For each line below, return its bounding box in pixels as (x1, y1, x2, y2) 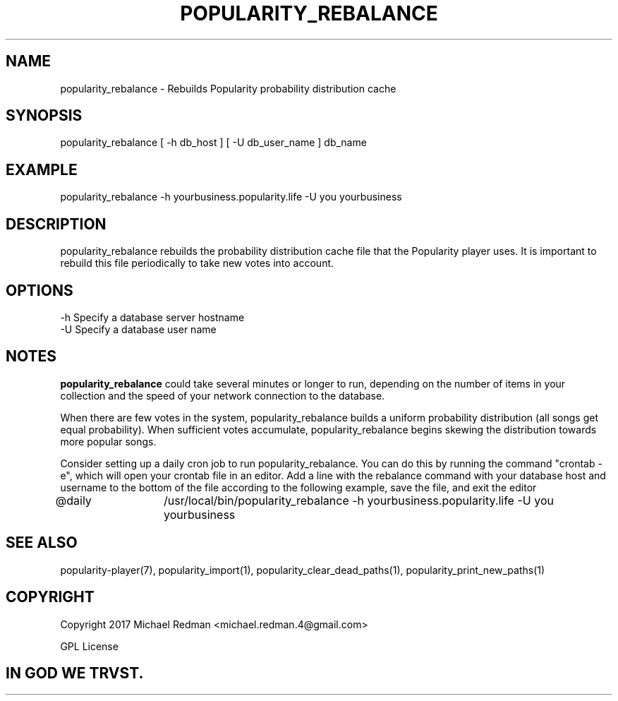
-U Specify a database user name (60, 323, 217, 335)
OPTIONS (6, 281, 73, 299)
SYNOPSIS (6, 107, 83, 125)
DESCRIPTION (6, 215, 107, 233)
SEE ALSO (6, 534, 78, 552)
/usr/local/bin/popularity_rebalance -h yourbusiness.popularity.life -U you (164, 493, 554, 508)
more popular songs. (60, 435, 157, 448)
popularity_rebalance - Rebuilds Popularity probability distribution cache (60, 82, 396, 95)
